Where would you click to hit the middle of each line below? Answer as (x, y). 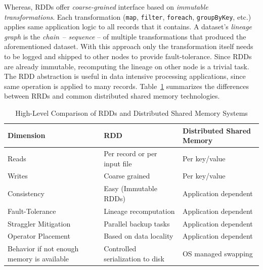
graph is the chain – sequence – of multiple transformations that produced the (125, 36)
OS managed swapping (217, 254)
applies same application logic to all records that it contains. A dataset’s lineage (128, 27)
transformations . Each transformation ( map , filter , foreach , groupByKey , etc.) (128, 16)
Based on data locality (139, 236)
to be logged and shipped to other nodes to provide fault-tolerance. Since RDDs (128, 56)
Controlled (120, 249)
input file (118, 163)
